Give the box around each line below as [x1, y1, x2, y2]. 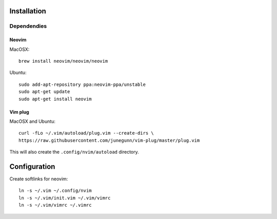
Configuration [9, 162, 55, 171]
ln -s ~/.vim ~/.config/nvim [18, 188, 92, 194]
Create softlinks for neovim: [9, 176, 68, 182]
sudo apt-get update [18, 89, 70, 95]
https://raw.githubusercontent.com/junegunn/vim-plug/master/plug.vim [18, 137, 200, 143]
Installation [9, 7, 46, 15]
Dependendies [9, 23, 47, 30]
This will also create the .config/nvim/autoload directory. [9, 149, 140, 155]
